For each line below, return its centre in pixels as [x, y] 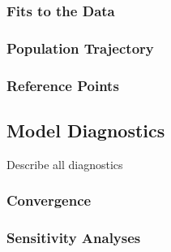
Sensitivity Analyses [74, 238]
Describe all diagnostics [65, 164]
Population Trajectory [80, 48]
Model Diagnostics [86, 130]
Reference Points [63, 85]
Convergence [49, 200]
